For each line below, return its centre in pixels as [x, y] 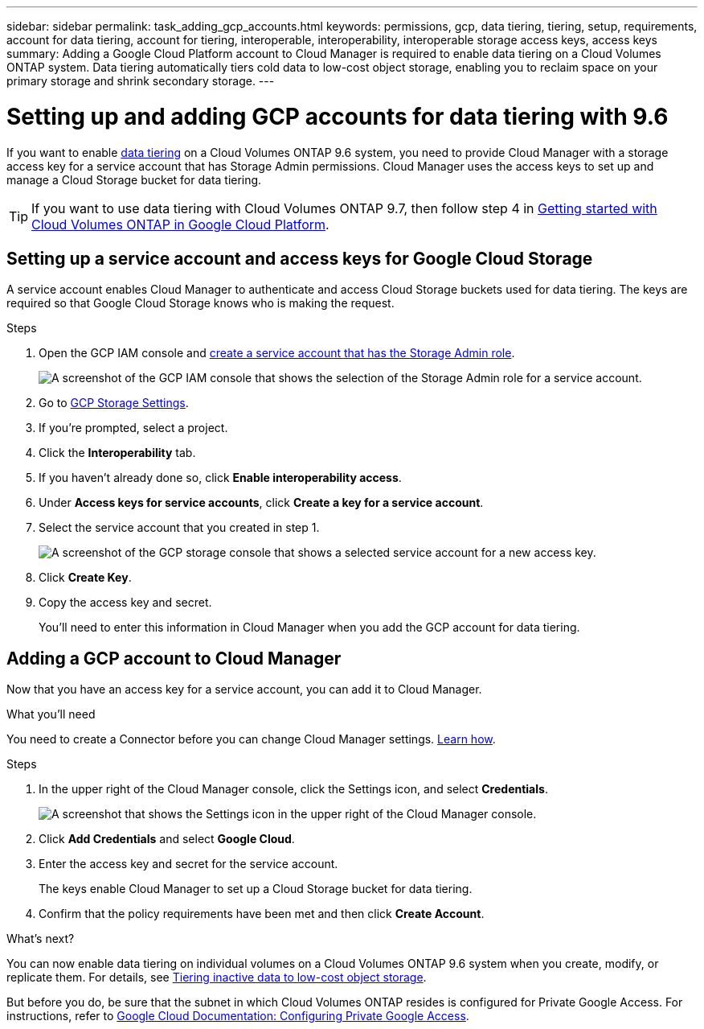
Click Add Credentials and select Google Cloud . [167, 839]
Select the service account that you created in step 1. [179, 528]
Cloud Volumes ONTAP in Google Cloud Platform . [180, 224]
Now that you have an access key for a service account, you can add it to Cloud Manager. [244, 689]
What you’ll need [51, 714]
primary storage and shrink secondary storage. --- [141, 81]
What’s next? [41, 939]
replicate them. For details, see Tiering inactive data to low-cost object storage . [217, 978]
